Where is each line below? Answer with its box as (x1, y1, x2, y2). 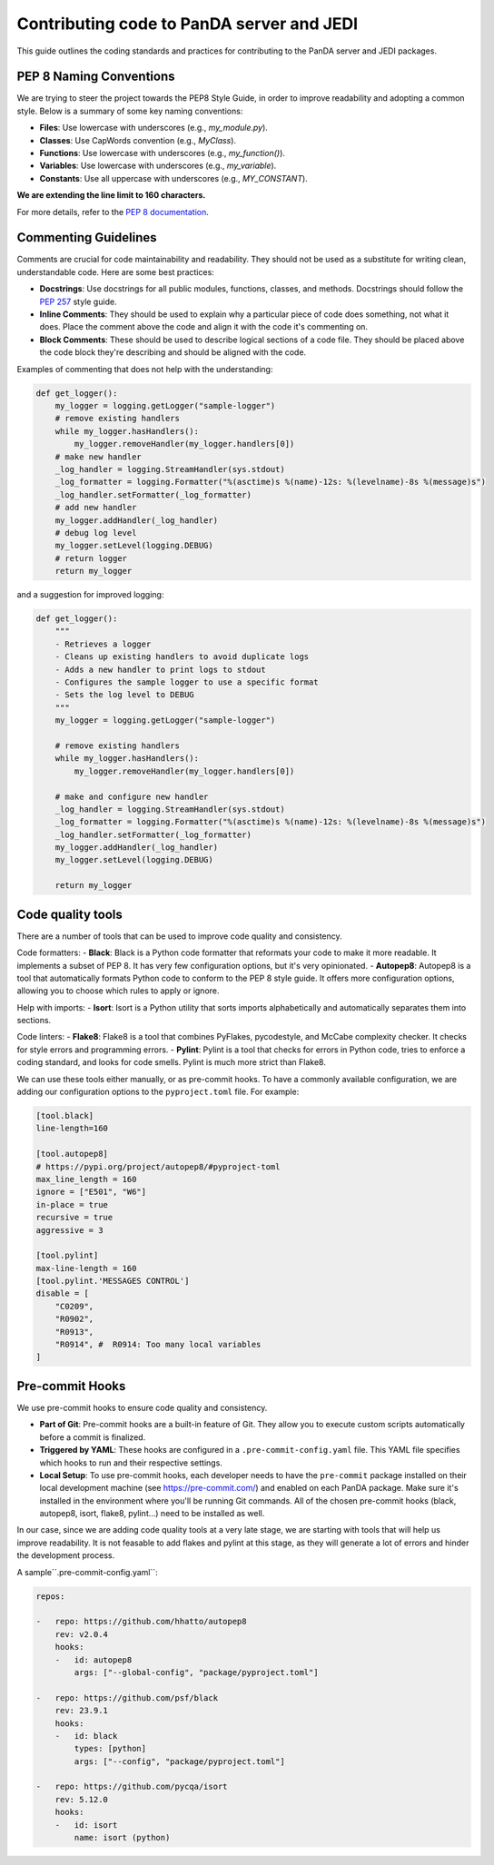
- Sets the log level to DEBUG (54, 690, 194, 700)
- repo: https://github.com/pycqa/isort (35, 1781, 228, 1792)
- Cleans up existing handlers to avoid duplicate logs (54, 652, 310, 662)
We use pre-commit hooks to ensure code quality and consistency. (16, 1402, 268, 1413)
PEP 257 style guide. (39, 296, 117, 307)
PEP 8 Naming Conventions (16, 69, 175, 84)
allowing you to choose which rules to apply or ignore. (16, 985, 220, 996)
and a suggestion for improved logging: (16, 589, 164, 600)
